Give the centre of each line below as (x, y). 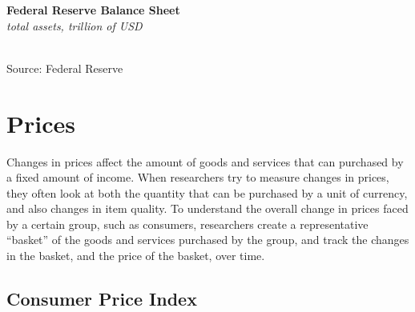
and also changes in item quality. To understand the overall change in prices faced (207, 208)
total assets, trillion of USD (75, 25)
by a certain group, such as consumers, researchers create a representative (187, 224)
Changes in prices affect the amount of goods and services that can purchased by (205, 161)
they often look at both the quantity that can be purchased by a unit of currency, (207, 192)
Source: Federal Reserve (65, 68)
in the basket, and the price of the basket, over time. (136, 256)
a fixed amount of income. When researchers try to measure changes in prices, (198, 177)
